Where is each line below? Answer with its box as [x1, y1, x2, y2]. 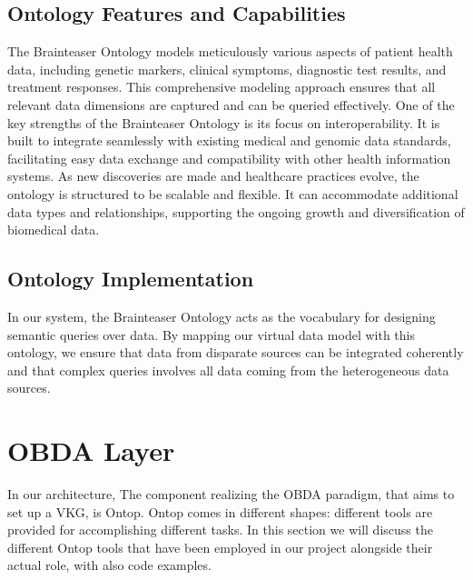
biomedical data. [7, 220, 100, 239]
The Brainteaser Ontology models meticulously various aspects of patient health [7, 42, 453, 61]
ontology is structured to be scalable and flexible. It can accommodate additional [7, 184, 458, 203]
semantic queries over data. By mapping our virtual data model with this [7, 325, 415, 344]
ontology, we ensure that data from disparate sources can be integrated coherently [7, 343, 464, 362]
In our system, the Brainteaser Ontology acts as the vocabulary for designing [7, 306, 436, 325]
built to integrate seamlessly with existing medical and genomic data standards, [7, 131, 451, 150]
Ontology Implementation [7, 265, 254, 293]
